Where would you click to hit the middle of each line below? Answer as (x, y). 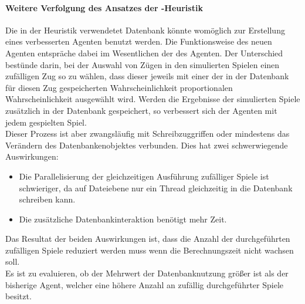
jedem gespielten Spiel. (46, 122)
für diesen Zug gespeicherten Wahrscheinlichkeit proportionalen (119, 87)
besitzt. (18, 296)
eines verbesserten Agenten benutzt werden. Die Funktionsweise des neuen (139, 41)
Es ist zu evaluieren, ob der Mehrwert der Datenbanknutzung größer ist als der (147, 273)
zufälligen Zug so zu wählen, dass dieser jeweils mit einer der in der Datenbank (147, 76)
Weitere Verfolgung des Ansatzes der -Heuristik (104, 7)
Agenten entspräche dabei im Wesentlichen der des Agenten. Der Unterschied (144, 53)
